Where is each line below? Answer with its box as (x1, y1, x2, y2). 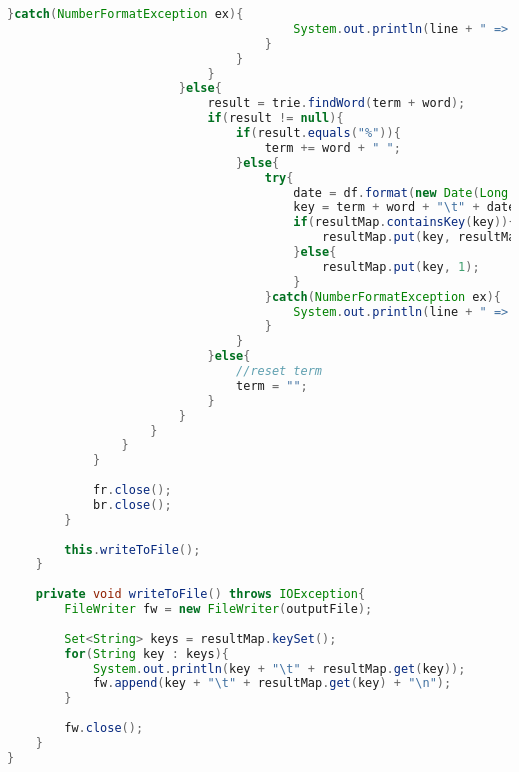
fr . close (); (92, 483, 172, 497)
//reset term (236, 364, 322, 378)
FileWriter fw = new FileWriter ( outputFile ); (64, 602, 373, 616)
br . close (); (92, 497, 172, 512)
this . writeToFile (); (64, 542, 201, 557)
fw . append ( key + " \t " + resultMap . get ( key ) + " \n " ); (92, 676, 452, 691)
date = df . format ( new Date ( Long (293, 185, 509, 200)
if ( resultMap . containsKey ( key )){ (293, 215, 516, 230)
